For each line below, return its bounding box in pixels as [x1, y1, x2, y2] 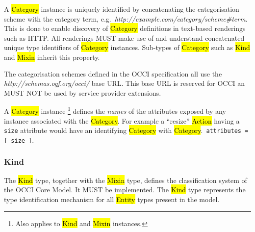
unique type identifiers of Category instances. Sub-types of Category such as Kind [4, 42, 250, 52]
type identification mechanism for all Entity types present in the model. [4, 194, 220, 204]
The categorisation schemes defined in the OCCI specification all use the [4, 68, 222, 78]
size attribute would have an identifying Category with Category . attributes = [4, 125, 249, 135]
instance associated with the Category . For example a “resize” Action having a [4, 115, 240, 126]
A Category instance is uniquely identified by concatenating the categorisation [4, 4, 239, 14]
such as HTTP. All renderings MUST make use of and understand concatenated [4, 32, 245, 43]
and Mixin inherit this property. [4, 52, 100, 62]
